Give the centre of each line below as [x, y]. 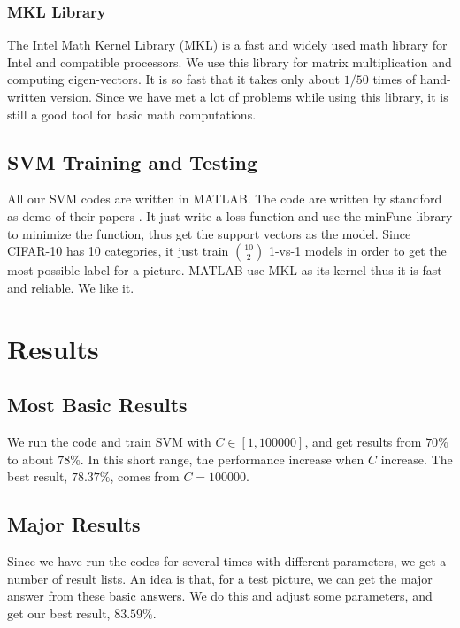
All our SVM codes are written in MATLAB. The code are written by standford [225, 199]
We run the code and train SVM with [109, 441]
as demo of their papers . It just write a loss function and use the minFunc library [230, 215]
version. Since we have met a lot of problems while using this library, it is [249, 96]
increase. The [417, 459]
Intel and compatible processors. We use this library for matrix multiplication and [230, 61]
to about [31, 459]
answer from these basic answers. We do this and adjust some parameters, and [220, 596]
